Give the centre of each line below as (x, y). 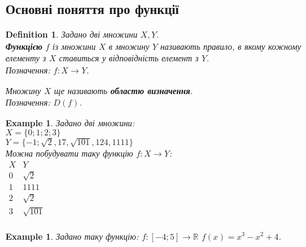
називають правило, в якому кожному (231, 46)
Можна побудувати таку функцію (70, 153)
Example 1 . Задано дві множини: (70, 122)
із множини (74, 46)
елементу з (26, 58)
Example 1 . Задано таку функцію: (72, 236)
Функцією (24, 46)
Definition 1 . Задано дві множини (72, 34)
